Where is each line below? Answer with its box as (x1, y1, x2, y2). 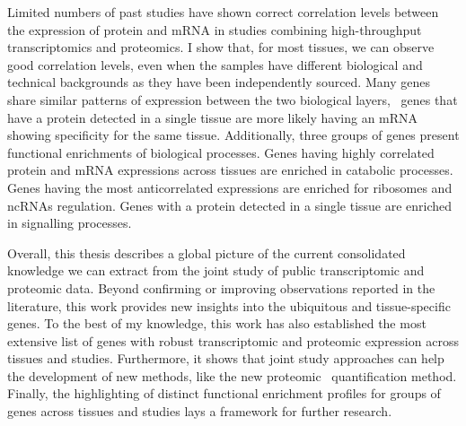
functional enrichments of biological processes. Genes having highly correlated (7, 143, 435, 161)
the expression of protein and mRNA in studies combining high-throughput (7, 20, 422, 39)
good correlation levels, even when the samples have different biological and (7, 55, 423, 74)
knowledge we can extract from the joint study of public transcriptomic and (7, 261, 425, 280)
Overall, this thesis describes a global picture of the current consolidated (7, 243, 406, 262)
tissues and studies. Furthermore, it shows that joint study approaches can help (7, 349, 444, 368)
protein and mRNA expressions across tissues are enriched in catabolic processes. (7, 161, 453, 179)
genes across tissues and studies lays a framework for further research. (7, 402, 392, 421)
